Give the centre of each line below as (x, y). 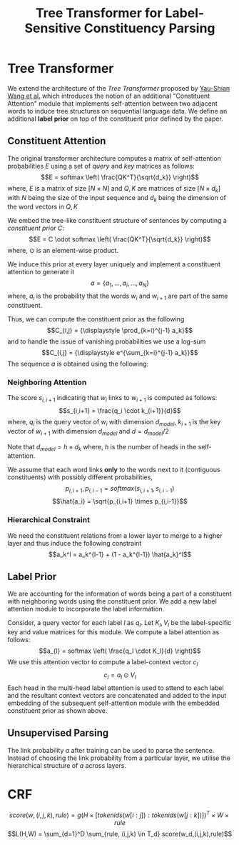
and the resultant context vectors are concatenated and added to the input (117, 695)
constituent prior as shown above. (57, 710)
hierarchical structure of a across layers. (67, 765)
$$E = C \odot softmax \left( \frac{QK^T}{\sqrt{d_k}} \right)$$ (120, 239)
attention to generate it (41, 272)
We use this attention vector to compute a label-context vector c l (103, 663)
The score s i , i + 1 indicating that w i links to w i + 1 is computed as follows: (112, 399)
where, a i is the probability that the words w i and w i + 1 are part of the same (118, 296)
